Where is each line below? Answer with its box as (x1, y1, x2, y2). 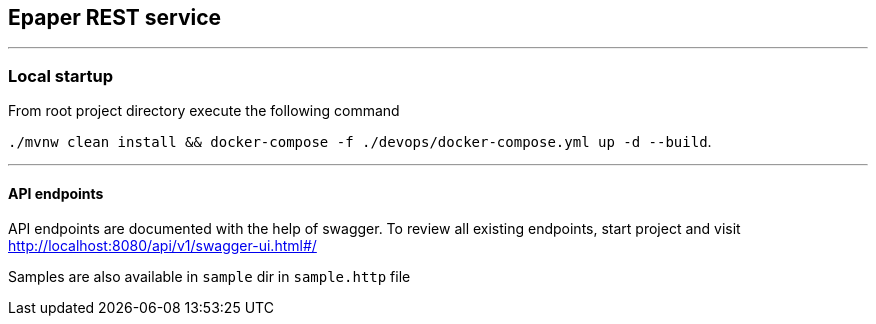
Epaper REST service (8, 5, 222, 30)
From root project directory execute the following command (8, 102, 400, 120)
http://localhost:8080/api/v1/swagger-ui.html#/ (8, 237, 317, 255)
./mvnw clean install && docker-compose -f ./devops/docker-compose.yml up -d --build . (8, 133, 712, 151)
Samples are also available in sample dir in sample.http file (8, 268, 411, 286)
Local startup (8, 65, 114, 86)
